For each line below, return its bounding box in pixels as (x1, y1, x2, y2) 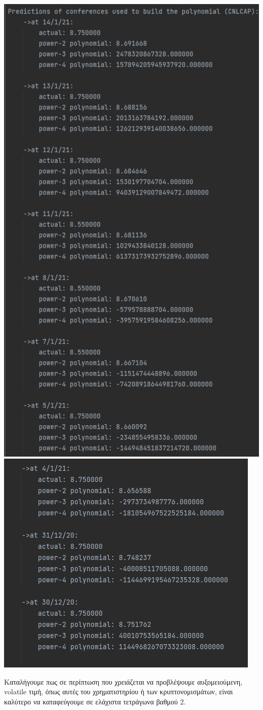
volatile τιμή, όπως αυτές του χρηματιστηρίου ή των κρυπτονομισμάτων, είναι (4, 686, 233, 697)
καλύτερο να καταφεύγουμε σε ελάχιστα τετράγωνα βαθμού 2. (4, 696, 186, 706)
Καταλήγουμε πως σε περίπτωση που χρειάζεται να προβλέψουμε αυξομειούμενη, (4, 676, 242, 687)
